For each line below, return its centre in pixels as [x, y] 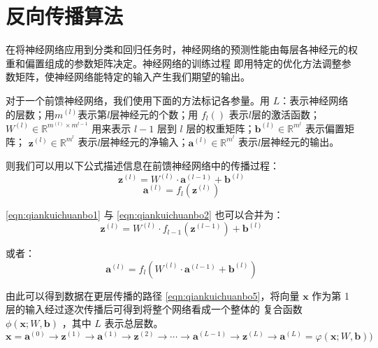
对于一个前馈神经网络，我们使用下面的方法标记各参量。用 [138, 100]
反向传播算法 [65, 16]
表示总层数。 [134, 322]
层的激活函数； [285, 114]
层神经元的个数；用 [154, 114]
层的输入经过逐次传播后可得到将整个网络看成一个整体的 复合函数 [154, 309]
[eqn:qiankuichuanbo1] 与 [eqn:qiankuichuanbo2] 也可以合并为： [145, 215]
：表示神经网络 [314, 100]
